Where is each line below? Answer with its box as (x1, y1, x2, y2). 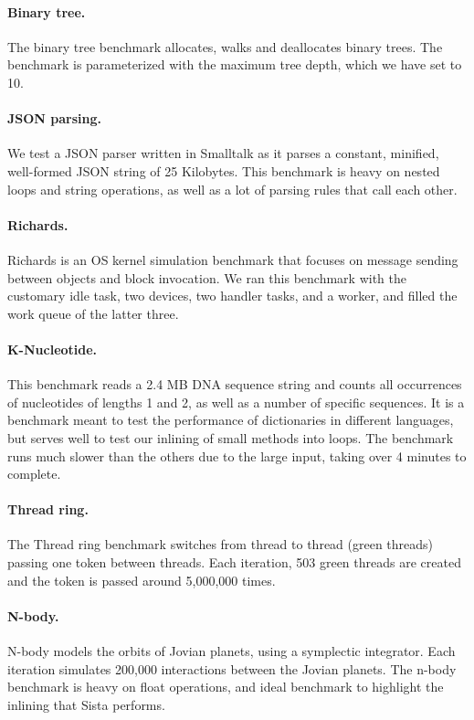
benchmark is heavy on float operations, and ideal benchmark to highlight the (7, 677, 444, 696)
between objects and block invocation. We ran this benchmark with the (7, 268, 406, 287)
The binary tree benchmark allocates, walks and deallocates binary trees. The (7, 37, 443, 56)
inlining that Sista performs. (7, 694, 165, 714)
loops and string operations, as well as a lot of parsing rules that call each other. (7, 179, 458, 198)
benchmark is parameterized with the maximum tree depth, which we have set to (7, 55, 462, 74)
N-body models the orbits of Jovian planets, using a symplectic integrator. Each (7, 641, 456, 661)
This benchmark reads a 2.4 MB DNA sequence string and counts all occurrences (7, 375, 462, 394)
